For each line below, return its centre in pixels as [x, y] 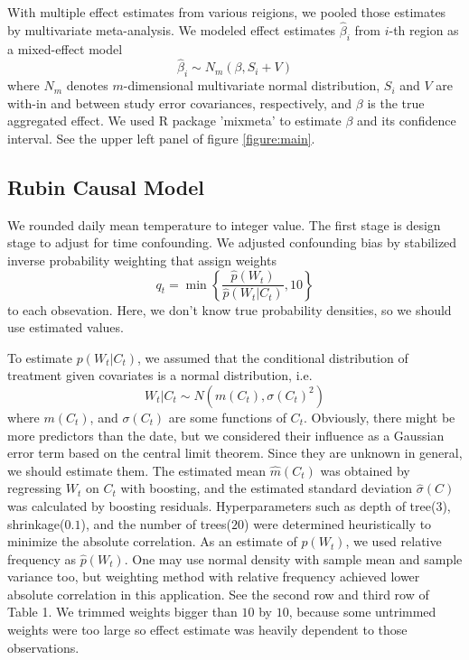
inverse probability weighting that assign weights [142, 260]
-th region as [424, 29]
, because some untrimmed [362, 612]
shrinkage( [36, 523]
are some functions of [227, 417]
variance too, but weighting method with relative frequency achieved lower [214, 576]
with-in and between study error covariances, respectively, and [180, 102]
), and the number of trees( [156, 523]
